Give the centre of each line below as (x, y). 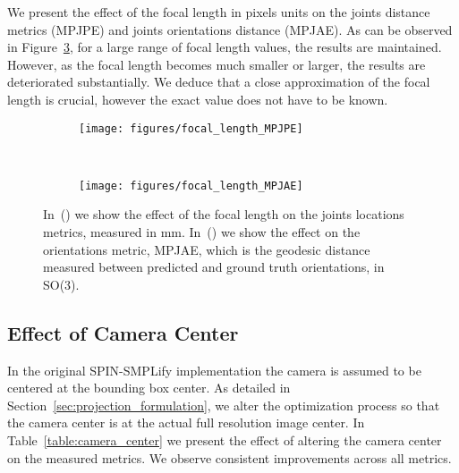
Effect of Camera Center (123, 332)
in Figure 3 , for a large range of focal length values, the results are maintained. (225, 47)
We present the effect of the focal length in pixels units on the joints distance (219, 12)
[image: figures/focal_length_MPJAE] (191, 186)
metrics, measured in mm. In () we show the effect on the (202, 232)
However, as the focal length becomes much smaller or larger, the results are (217, 64)
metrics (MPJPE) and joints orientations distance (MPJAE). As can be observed (230, 29)
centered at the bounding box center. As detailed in (149, 388)
